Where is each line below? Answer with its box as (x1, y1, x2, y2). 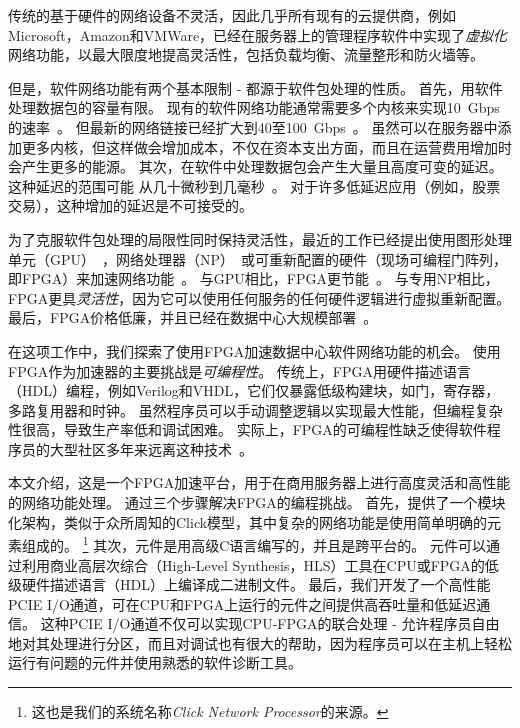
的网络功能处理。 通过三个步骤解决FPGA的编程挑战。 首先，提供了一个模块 (8, 492, 506, 513)
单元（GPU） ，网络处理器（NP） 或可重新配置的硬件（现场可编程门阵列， (8, 248, 508, 269)
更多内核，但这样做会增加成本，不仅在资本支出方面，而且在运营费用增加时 (21, 136, 512, 157)
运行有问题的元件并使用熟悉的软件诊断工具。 (8, 652, 302, 673)
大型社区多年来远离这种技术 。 (49, 438, 253, 459)
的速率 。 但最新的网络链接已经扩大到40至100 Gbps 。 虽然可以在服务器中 (8, 116, 498, 137)
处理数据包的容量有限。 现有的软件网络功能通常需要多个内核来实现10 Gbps (8, 97, 500, 118)
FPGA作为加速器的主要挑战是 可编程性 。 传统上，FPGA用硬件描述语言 (8, 360, 471, 381)
